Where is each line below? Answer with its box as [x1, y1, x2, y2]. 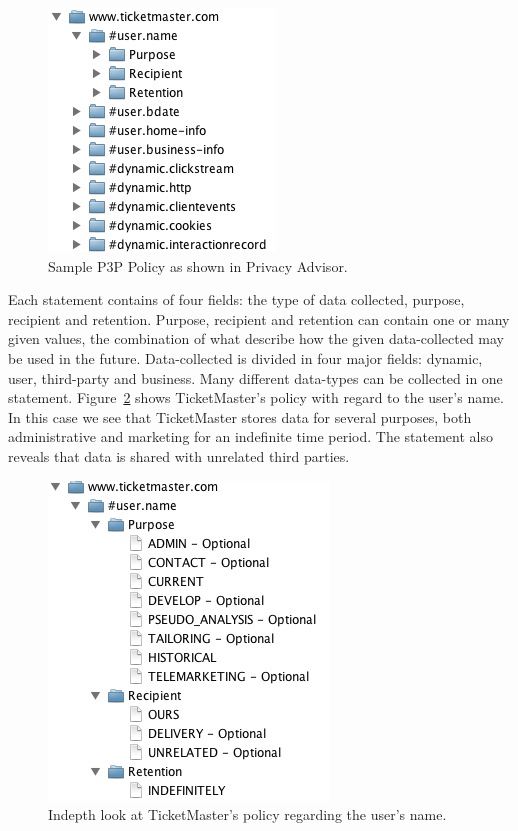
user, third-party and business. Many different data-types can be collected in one [8, 367, 503, 388]
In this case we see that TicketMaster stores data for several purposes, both [8, 406, 472, 427]
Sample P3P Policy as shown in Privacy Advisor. [48, 255, 348, 276]
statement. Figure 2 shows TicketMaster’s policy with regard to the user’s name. [8, 387, 504, 408]
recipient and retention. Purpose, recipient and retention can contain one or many [8, 308, 510, 329]
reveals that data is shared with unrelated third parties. [8, 445, 350, 466]
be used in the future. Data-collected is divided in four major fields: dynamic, [8, 347, 483, 368]
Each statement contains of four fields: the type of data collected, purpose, [8, 289, 465, 310]
